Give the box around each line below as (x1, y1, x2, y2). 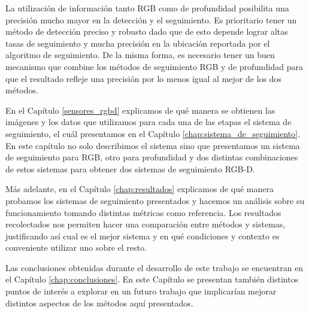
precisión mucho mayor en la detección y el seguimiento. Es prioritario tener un (5, 13, 297, 26)
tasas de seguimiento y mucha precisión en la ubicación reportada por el (5, 37, 270, 49)
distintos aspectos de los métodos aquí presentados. (5, 296, 193, 309)
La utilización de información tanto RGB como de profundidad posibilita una (5, 2, 289, 14)
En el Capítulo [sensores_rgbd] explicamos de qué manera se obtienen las (5, 104, 275, 116)
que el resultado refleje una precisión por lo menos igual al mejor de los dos (5, 72, 282, 84)
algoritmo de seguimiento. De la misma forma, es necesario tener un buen (5, 48, 275, 61)
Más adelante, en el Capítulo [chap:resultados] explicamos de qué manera (5, 183, 274, 195)
